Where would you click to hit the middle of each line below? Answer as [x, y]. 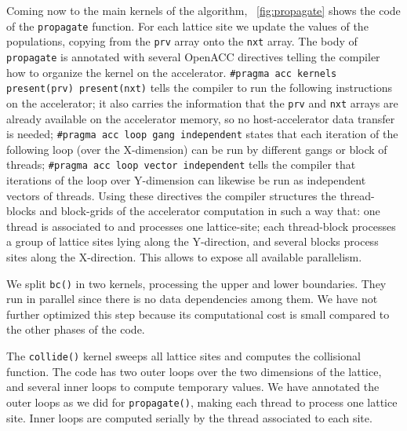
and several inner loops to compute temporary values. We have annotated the [193, 387]
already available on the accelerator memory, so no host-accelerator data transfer [201, 118]
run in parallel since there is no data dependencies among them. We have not [192, 299]
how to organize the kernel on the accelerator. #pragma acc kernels [172, 72]
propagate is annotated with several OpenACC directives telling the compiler [193, 56]
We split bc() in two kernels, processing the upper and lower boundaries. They [196, 283]
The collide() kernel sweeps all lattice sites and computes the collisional [184, 356]
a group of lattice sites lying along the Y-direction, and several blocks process [193, 241]
